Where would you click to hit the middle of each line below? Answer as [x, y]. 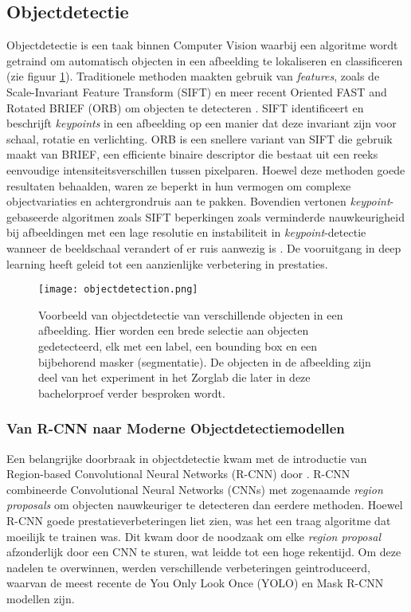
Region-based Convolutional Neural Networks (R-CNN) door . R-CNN [178, 474]
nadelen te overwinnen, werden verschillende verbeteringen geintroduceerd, [188, 567]
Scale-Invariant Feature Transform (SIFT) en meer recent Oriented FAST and [197, 91]
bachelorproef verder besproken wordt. [132, 392]
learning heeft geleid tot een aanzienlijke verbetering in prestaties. [167, 263]
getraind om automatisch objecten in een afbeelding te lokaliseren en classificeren [205, 60]
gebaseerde [33, 216]
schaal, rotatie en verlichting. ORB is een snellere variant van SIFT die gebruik [200, 138]
